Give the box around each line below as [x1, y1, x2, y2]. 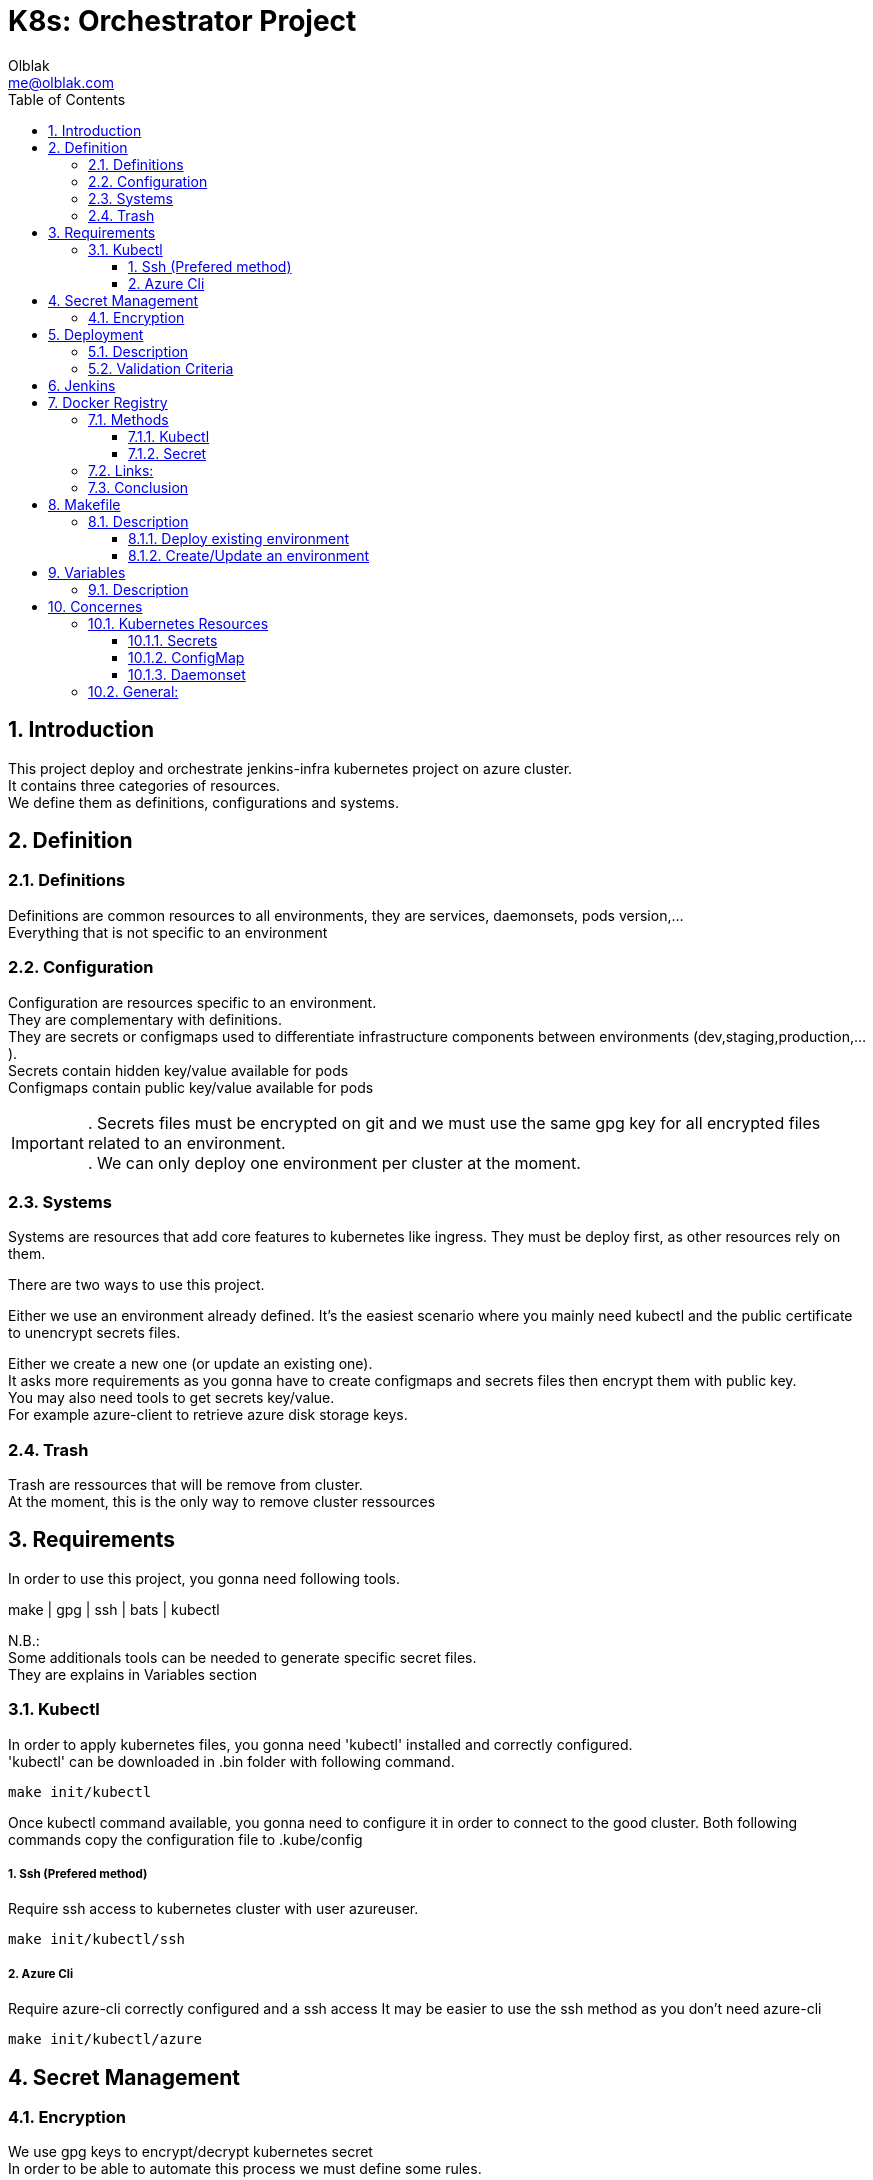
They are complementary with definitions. [8, 1010, 282, 1028]
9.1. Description [88, 580, 189, 598]
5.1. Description [88, 342, 189, 360]
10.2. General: [88, 682, 179, 700]
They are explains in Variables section [8, 1665, 258, 1683]
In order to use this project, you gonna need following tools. [8, 1569, 400, 1587]
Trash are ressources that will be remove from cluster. [8, 1476, 363, 1494]
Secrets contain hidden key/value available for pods [8, 1061, 349, 1079]
